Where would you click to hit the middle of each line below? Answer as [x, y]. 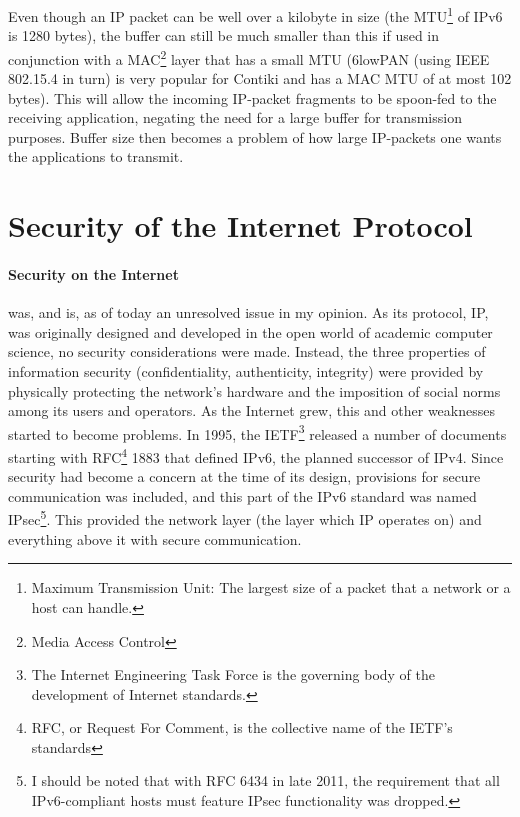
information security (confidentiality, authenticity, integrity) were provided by [246, 371]
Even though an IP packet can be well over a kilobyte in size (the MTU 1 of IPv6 [255, 14]
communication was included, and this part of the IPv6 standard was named [242, 495]
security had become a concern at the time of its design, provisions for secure [244, 476]
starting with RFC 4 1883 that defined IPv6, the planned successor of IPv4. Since [256, 455]
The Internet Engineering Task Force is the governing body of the [233, 674]
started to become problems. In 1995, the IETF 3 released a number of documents [257, 432]
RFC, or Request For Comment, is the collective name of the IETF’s [242, 727]
